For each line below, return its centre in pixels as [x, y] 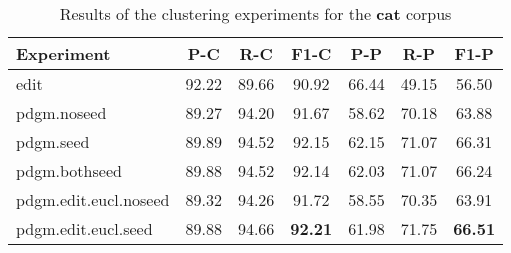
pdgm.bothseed [69, 170]
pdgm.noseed [61, 112]
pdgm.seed [53, 141]
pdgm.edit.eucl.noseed [93, 199]
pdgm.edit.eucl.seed [84, 228]
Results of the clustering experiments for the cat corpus [255, 13]
